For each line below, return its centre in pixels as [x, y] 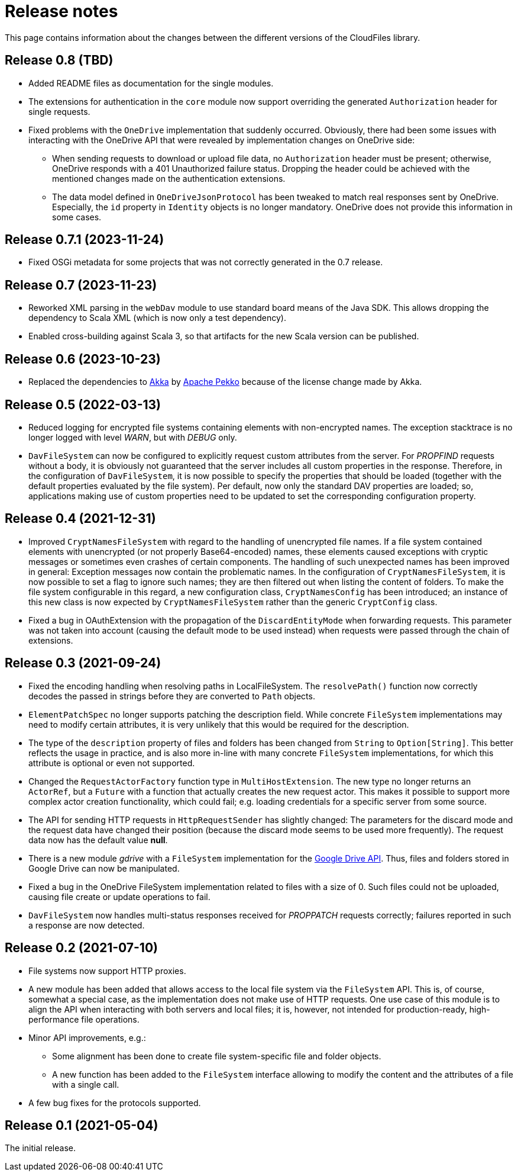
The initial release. [40, 1148]
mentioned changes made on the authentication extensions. [169, 178]
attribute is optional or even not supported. [112, 763]
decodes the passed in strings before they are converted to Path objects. [172, 696]
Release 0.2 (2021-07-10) [81, 948]
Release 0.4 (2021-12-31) [80, 519]
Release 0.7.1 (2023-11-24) [85, 240]
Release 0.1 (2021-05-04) [82, 1125]
